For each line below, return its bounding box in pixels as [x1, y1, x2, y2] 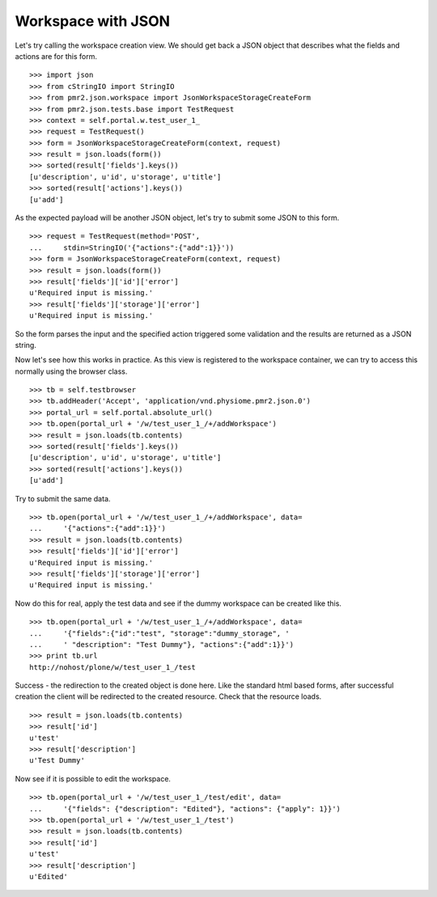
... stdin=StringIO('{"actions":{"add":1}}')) [29, 243, 235, 252]
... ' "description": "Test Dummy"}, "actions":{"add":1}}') [29, 640, 295, 649]
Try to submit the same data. [15, 493, 111, 503]
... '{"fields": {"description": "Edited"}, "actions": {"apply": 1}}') [29, 804, 342, 813]
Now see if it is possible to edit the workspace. [15, 773, 172, 784]
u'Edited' [29, 872, 68, 881]
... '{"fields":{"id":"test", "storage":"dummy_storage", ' [29, 628, 291, 638]
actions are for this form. [15, 51, 97, 61]
